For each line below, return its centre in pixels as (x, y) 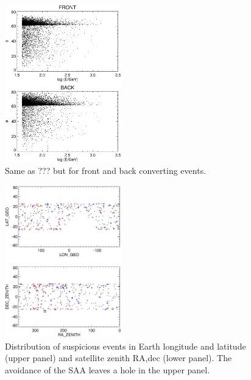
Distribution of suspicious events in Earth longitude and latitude (125, 346)
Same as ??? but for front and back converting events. (106, 171)
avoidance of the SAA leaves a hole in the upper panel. (108, 369)
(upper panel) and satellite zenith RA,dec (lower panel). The (118, 358)
